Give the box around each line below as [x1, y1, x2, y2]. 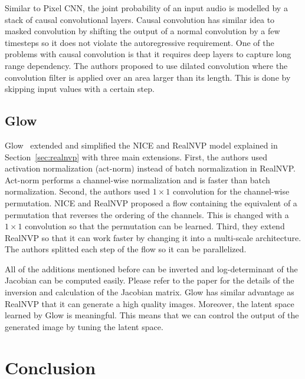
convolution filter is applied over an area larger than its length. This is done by [5, 71, 291, 83]
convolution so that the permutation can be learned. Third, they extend [25, 220, 285, 232]
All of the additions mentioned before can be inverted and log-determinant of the [5, 262, 298, 275]
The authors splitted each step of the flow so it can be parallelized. [5, 243, 247, 255]
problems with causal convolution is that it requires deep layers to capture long [5, 48, 291, 60]
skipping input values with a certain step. [5, 83, 155, 95]
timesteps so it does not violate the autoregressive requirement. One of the [5, 36, 274, 48]
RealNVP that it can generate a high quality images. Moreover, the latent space [5, 297, 294, 309]
